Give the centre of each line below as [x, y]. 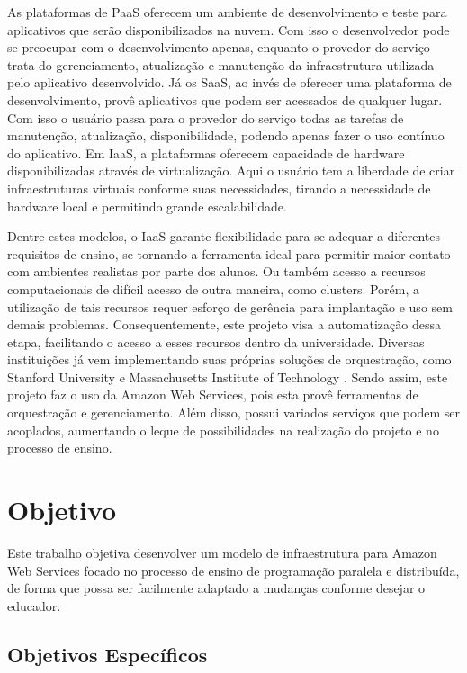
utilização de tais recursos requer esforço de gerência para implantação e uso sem [230, 306]
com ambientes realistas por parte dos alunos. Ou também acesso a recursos [216, 271]
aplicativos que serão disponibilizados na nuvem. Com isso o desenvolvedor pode [229, 29]
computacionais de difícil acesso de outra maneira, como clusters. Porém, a [214, 288]
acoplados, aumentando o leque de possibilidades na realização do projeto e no [223, 430]
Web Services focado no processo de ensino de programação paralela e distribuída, [233, 570]
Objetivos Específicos [108, 654]
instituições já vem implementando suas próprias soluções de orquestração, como [229, 359]
